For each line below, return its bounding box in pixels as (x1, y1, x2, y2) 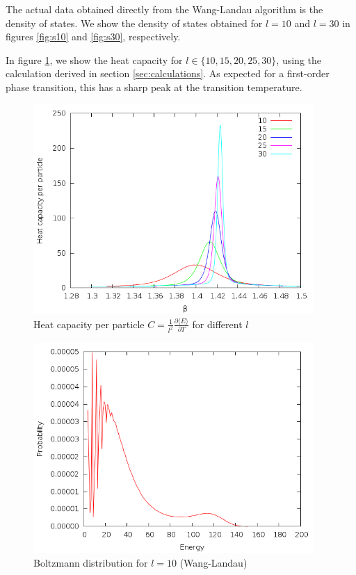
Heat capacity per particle (33, 316, 145, 331)
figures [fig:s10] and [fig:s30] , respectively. (6, 29, 181, 44)
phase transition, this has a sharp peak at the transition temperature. (6, 79, 302, 94)
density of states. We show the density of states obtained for (6, 15, 263, 30)
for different (192, 316, 243, 331)
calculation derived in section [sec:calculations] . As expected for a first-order (6, 66, 330, 81)
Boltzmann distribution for (33, 555, 148, 569)
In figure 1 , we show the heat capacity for (6, 52, 183, 67)
